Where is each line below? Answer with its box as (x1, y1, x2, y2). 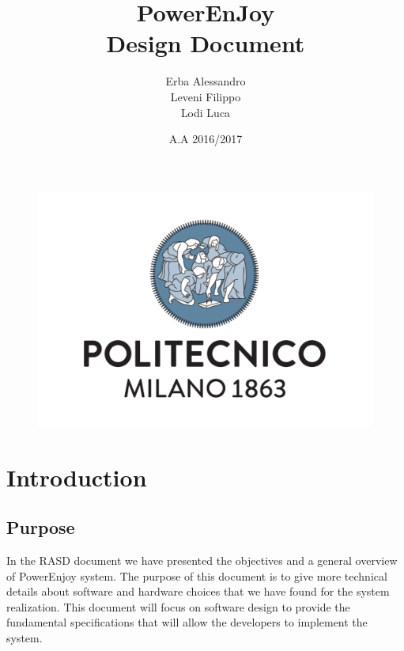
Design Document (106, 27, 305, 59)
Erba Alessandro (165, 73, 246, 89)
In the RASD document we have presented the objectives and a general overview (6, 551, 398, 568)
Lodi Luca (180, 104, 231, 120)
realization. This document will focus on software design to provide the (6, 598, 350, 615)
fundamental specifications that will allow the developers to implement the (6, 614, 368, 630)
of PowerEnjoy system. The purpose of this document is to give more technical (6, 567, 387, 584)
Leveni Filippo (170, 88, 241, 104)
